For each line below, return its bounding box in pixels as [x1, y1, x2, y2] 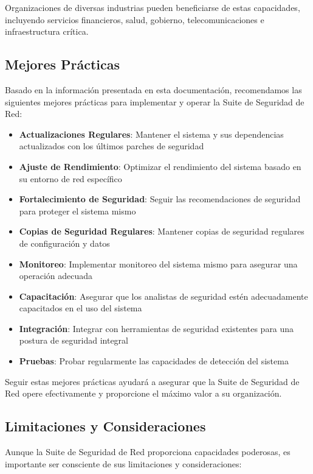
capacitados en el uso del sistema [19, 302, 142, 314]
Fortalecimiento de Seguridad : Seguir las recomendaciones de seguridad [19, 193, 301, 205]
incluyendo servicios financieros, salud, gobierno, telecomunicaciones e [5, 13, 264, 26]
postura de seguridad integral [19, 334, 128, 347]
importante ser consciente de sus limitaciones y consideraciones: [5, 457, 242, 470]
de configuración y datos [19, 236, 110, 249]
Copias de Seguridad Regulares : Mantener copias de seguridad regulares [19, 225, 304, 238]
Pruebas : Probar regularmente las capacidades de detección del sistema [19, 355, 289, 367]
